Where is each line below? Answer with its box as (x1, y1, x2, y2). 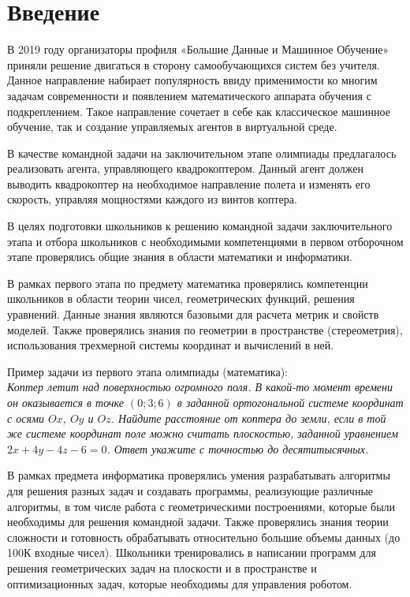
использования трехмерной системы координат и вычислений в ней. (7, 337, 334, 353)
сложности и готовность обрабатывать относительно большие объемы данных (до (7, 528, 401, 545)
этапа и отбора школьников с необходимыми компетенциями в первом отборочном (7, 233, 404, 249)
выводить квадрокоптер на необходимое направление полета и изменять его (7, 175, 371, 192)
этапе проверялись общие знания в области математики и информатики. (7, 248, 352, 265)
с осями (7, 409, 44, 426)
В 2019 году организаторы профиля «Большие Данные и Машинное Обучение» (7, 41, 389, 58)
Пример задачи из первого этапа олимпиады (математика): (7, 363, 289, 379)
